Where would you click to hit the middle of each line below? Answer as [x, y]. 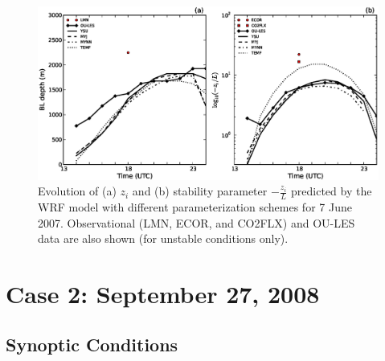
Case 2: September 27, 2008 [163, 293]
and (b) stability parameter [200, 191]
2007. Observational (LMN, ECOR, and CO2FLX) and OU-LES [197, 222]
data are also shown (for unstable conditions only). [163, 238]
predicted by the [332, 191]
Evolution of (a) [77, 191]
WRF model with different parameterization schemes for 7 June [195, 206]
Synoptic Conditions [92, 345]
